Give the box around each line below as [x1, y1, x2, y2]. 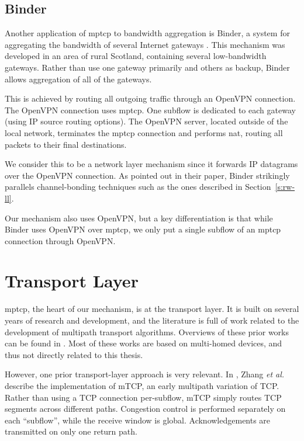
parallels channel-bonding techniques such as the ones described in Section [5, 180, 271, 193]
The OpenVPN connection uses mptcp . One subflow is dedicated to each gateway [5, 103, 296, 116]
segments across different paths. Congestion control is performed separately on [5, 402, 286, 415]
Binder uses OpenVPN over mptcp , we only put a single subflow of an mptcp [5, 223, 281, 235]
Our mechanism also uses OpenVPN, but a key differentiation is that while [5, 211, 273, 224]
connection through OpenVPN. [5, 234, 116, 246]
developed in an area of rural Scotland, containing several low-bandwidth [5, 50, 267, 62]
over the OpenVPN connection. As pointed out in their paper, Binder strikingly [5, 169, 290, 181]
